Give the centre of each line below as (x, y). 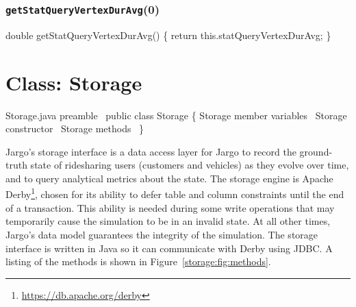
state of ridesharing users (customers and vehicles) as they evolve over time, (190, 165)
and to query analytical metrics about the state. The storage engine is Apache (169, 178)
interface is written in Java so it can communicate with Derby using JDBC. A (169, 248)
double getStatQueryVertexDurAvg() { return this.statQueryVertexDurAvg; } (168, 35)
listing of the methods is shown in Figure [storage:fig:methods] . (138, 261)
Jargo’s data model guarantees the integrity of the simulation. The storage (162, 234)
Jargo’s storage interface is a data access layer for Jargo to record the (151, 151)
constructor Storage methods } (75, 128)
